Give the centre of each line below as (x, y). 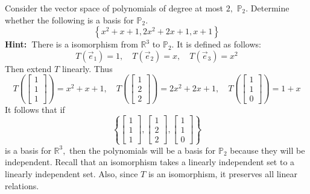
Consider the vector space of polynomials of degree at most (114, 8)
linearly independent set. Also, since (71, 173)
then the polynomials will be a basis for (143, 150)
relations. (22, 185)
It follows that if (35, 109)
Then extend (28, 68)
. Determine (267, 8)
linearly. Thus (87, 68)
